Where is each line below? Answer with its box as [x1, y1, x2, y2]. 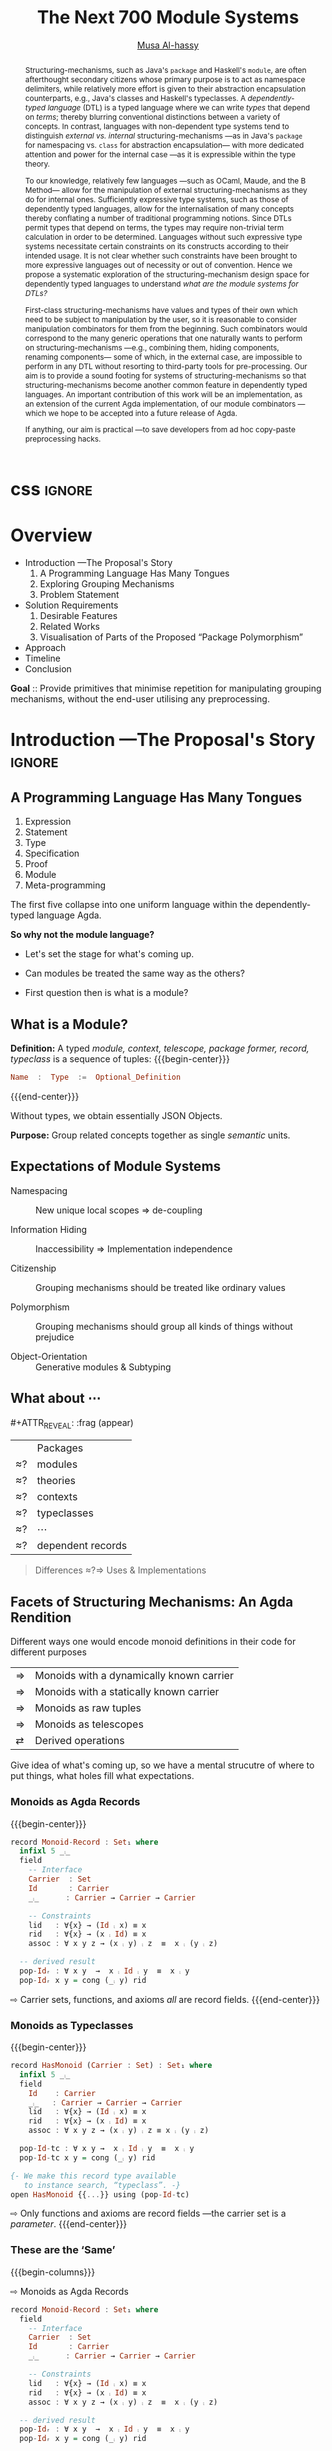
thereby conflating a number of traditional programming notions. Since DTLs [24, 212, 292, 223]
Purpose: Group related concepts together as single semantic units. [10, 1129, 291, 1141]
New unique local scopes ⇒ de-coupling [35, 1204, 203, 1216]
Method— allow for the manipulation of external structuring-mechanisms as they [24, 184, 308, 195]
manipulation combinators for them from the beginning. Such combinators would [24, 323, 308, 334]
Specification [24, 847, 80, 860]
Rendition [10, 1609, 72, 1626]
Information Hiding [10, 1223, 88, 1235]
